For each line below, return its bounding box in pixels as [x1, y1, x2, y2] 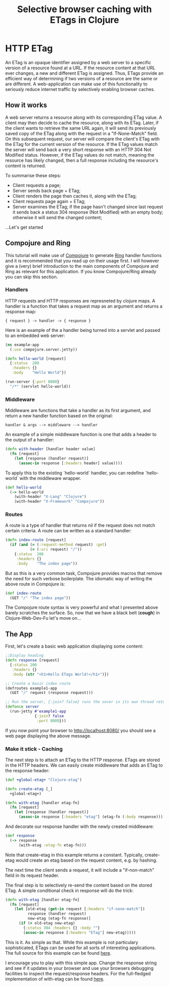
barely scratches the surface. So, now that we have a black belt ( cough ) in [5, 610, 160, 616]
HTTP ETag [5, 43, 53, 54]
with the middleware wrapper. [19, 475, 81, 481]
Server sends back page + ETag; [12, 187, 80, 193]
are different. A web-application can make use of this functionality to [5, 81, 148, 87]
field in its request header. [5, 872, 59, 878]
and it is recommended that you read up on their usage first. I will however [5, 258, 159, 264]
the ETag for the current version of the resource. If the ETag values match [5, 141, 158, 147]
